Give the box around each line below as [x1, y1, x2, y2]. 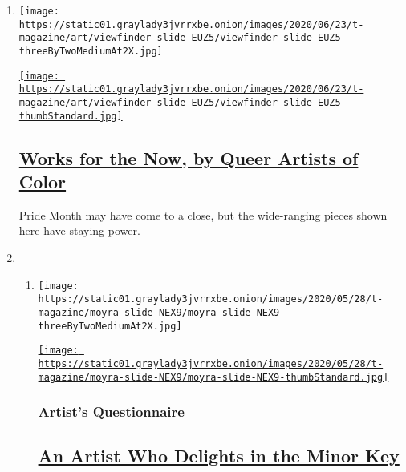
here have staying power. [18, 222, 140, 239]
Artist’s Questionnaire [38, 401, 185, 422]
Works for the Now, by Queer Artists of [18, 145, 359, 170]
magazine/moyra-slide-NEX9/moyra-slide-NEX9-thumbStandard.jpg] [38, 371, 389, 383]
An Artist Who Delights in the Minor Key [38, 443, 400, 468]
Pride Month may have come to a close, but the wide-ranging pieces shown [18, 206, 388, 223]
